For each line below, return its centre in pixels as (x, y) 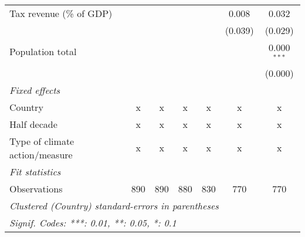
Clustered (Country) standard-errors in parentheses (114, 205)
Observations (36, 188)
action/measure (41, 154)
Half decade (33, 124)
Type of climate (42, 141)
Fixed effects (35, 90)
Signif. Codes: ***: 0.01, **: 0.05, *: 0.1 (93, 222)
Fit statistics (35, 171)
